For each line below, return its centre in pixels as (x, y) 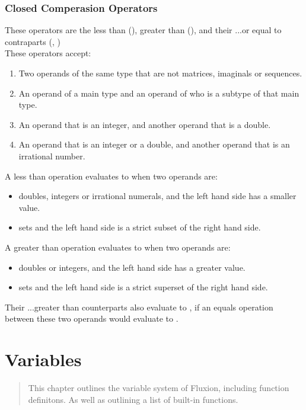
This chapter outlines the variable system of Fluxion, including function (159, 388)
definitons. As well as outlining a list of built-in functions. (133, 399)
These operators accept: (48, 53)
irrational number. (52, 156)
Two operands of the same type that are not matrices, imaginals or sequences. (160, 73)
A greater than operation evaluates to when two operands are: (118, 247)
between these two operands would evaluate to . (92, 318)
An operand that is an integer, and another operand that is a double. (145, 124)
